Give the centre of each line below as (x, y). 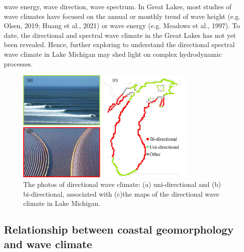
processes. (18, 63)
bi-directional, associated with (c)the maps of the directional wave (121, 193)
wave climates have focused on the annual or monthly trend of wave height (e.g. (122, 16)
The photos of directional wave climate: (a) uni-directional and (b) (122, 184)
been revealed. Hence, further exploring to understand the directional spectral (119, 44)
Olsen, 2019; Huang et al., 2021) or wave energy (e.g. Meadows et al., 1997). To (122, 25)
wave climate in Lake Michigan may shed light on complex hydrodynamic (113, 54)
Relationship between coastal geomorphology (119, 229)
